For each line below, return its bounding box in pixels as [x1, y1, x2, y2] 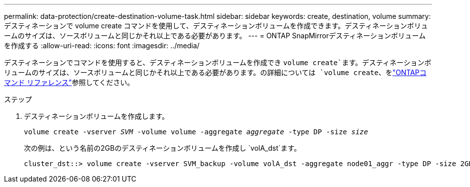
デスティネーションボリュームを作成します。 [24, 112, 169, 120]
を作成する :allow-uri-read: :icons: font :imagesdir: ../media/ [4, 41, 200, 50]
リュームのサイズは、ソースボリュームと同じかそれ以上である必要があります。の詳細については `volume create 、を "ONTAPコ [4, 68, 427, 77]
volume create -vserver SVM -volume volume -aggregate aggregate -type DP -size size [24, 128, 368, 136]
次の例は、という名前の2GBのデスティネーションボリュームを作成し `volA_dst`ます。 [24, 144, 301, 152]
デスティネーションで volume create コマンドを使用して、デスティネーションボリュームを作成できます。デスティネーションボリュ [4, 21, 428, 30]
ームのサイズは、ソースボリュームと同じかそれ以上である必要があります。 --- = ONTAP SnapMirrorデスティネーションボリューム [4, 31, 426, 40]
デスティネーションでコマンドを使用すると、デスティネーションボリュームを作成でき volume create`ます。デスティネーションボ [4, 58, 432, 67]
